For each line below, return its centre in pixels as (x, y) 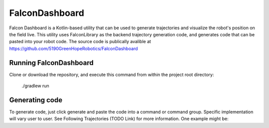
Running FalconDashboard (52, 63)
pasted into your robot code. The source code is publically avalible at (80, 42)
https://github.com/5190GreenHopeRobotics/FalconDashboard (73, 48)
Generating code (36, 100)
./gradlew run (35, 86)
